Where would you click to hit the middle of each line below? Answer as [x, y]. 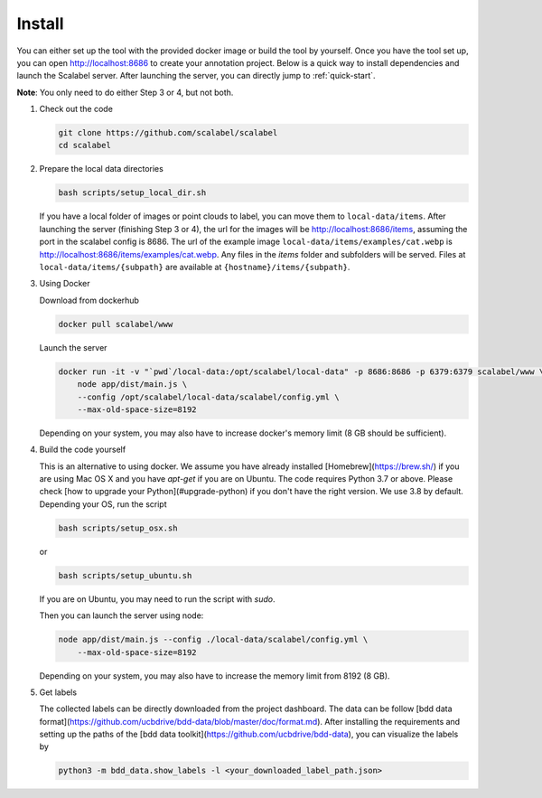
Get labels [58, 692]
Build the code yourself [83, 450]
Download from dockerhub [89, 300]
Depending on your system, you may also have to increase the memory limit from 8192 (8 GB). [215, 676]
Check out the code [76, 109]
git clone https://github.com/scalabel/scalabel [168, 133]
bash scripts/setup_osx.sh [118, 528]
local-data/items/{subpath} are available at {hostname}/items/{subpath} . [195, 267]
